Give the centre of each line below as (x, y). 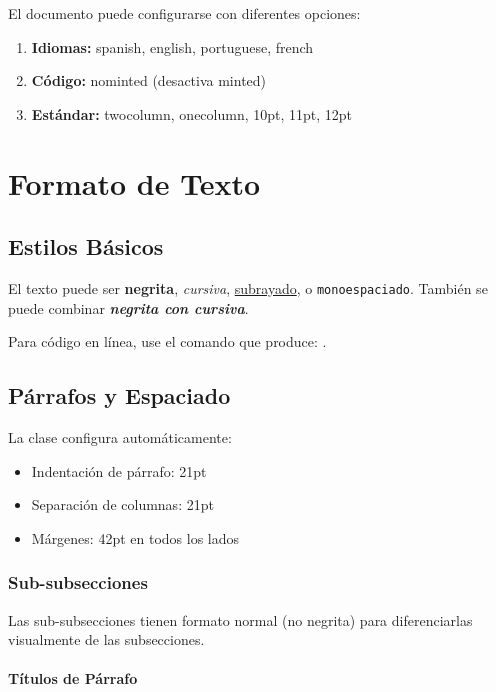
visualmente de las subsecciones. (106, 639)
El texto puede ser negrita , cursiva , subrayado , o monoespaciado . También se (248, 287)
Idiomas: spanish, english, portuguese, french (172, 46)
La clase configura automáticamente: (120, 437)
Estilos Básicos (86, 246)
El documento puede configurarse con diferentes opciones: (184, 13)
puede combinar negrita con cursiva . (128, 307)
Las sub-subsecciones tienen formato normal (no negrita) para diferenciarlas (240, 619)
